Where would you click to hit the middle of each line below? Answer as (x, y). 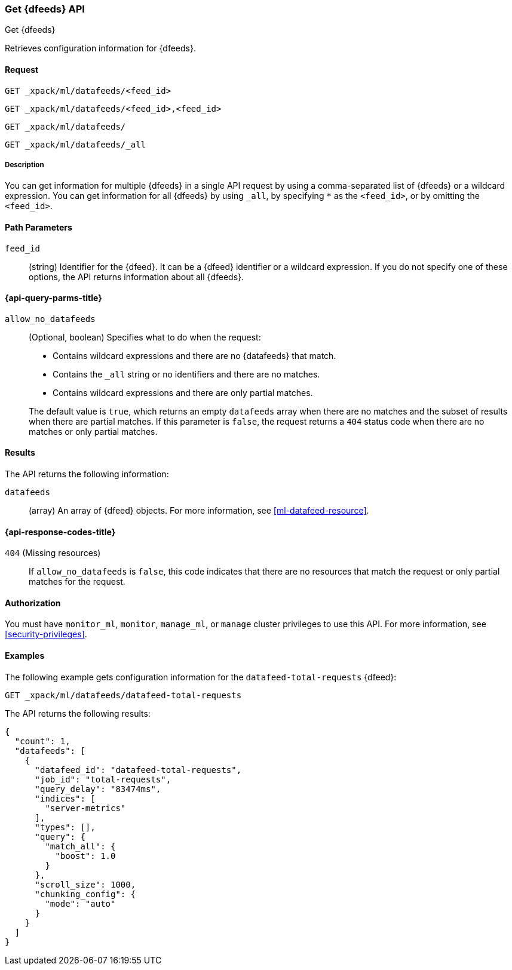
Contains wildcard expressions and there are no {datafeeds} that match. (194, 355)
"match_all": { (80, 846)
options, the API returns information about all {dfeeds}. (137, 277)
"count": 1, (42, 741)
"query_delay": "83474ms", (98, 789)
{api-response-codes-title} (60, 532)
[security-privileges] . (46, 634)
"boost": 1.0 (85, 856)
